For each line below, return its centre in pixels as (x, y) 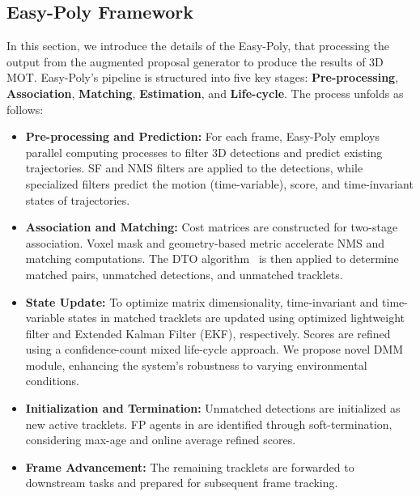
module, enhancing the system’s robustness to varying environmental (196, 365)
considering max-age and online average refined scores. (161, 440)
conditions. (53, 381)
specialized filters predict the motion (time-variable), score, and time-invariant (219, 183)
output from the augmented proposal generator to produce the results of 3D (195, 61)
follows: (25, 109)
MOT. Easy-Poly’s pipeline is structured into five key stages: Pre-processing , (203, 77)
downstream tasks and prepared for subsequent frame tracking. (182, 483)
